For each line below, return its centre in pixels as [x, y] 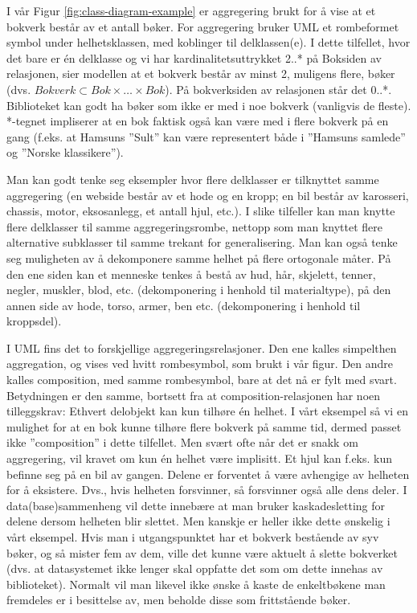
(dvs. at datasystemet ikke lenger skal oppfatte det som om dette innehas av [195, 568]
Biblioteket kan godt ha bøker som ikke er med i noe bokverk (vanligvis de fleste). [209, 105]
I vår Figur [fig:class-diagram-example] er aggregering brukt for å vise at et [191, 10]
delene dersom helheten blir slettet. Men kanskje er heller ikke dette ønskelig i [198, 521]
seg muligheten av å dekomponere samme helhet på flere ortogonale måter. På [199, 257]
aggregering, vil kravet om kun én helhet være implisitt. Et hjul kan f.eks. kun [200, 458]
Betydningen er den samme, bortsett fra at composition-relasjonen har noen [194, 395]
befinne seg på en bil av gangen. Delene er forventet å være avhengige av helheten [208, 474]
